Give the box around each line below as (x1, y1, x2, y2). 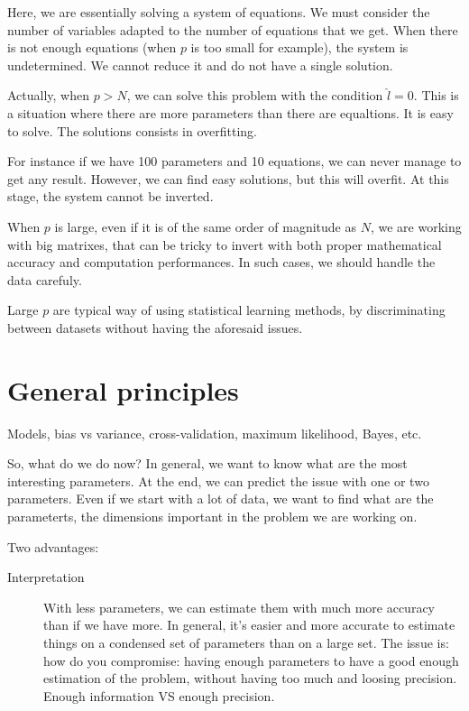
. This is (413, 86, 459, 105)
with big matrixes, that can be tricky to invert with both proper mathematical (7, 235, 442, 254)
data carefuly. (7, 270, 82, 289)
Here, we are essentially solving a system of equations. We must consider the (7, 3, 430, 21)
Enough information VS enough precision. (43, 686, 275, 705)
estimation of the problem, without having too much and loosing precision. (43, 669, 457, 688)
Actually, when (7, 86, 90, 105)
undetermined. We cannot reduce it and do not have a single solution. (7, 55, 393, 74)
